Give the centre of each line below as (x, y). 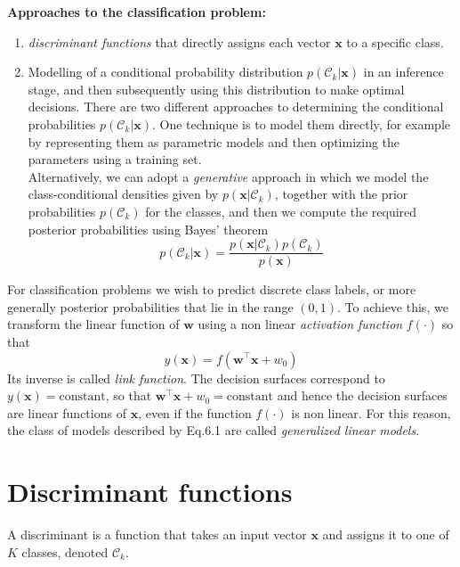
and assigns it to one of (386, 534)
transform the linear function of (93, 324)
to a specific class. (395, 41)
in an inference (404, 72)
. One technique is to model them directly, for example (301, 123)
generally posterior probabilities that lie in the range (150, 306)
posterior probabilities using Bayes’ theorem (148, 229)
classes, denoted (65, 551)
